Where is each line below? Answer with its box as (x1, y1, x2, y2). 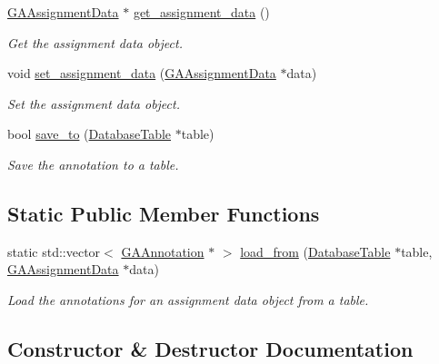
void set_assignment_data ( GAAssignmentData (7, 64, 276, 83)
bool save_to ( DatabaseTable (7, 124, 172, 143)
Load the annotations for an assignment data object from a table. (7, 290, 369, 309)
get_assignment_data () (133, 3, 270, 21)
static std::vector (7, 241, 101, 261)
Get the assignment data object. (7, 33, 183, 52)
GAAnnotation (121, 241, 205, 261)
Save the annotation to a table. (7, 154, 179, 173)
